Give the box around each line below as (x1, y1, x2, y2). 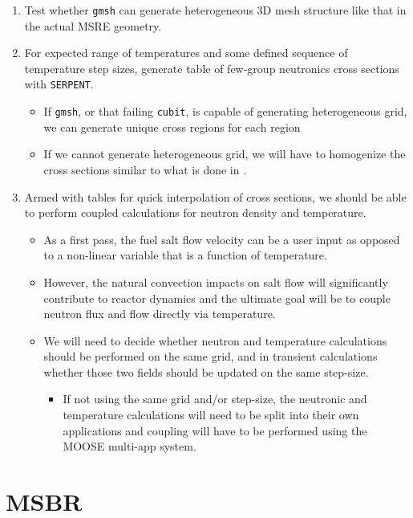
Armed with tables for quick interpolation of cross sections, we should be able (24, 188, 407, 205)
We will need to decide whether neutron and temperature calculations (43, 332, 387, 349)
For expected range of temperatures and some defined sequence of (24, 44, 348, 61)
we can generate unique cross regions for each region (43, 118, 301, 135)
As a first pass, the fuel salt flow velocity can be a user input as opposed (43, 230, 400, 247)
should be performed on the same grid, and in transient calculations (43, 348, 378, 365)
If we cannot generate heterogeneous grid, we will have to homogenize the (43, 145, 406, 162)
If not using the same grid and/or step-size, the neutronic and (63, 390, 367, 407)
